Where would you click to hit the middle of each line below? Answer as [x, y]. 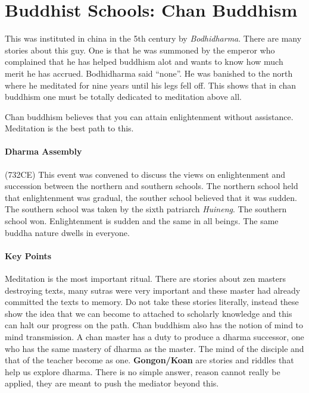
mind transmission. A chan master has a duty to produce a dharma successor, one [154, 337]
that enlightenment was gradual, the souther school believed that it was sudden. [151, 197]
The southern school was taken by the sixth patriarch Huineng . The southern [146, 209]
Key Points [28, 255]
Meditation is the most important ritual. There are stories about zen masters [146, 279]
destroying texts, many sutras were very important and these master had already [153, 290]
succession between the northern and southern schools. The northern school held [152, 186]
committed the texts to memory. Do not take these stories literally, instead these [152, 302]
